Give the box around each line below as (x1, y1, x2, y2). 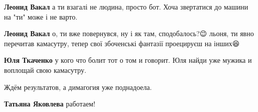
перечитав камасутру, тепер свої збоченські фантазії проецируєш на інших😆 (4, 38, 240, 48)
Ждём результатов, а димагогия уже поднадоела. (4, 81, 152, 92)
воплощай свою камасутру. (4, 64, 86, 75)
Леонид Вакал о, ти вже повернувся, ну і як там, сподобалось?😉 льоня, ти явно (4, 28, 254, 39)
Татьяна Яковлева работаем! (4, 98, 95, 109)
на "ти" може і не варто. (4, 11, 78, 22)
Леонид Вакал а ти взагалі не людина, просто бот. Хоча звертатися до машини (4, 2, 248, 12)
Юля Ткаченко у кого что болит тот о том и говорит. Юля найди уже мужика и (4, 55, 252, 65)
